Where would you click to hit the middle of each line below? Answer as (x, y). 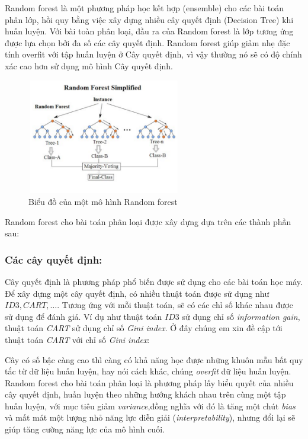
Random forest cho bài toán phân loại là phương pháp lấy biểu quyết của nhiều (149, 382)
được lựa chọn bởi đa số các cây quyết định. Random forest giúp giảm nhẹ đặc (147, 42)
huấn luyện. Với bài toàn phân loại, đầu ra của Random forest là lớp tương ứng (149, 31)
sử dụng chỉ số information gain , (241, 316)
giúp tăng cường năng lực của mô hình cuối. (85, 429)
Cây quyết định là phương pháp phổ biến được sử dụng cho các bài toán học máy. (154, 281)
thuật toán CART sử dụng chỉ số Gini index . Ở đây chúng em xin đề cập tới (144, 328)
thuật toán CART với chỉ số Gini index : (77, 339)
